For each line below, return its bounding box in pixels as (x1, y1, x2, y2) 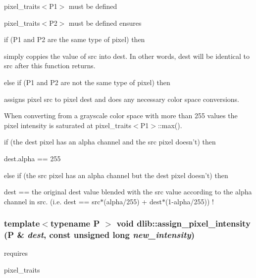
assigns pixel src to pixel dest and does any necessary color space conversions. (4, 93, 239, 104)
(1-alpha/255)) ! (165, 196, 214, 206)
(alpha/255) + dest (103, 196, 162, 206)
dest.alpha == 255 (4, 153, 61, 163)
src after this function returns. (4, 60, 96, 71)
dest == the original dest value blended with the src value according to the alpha (4, 186, 252, 197)
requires (4, 248, 28, 258)
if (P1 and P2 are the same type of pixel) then (4, 34, 145, 45)
